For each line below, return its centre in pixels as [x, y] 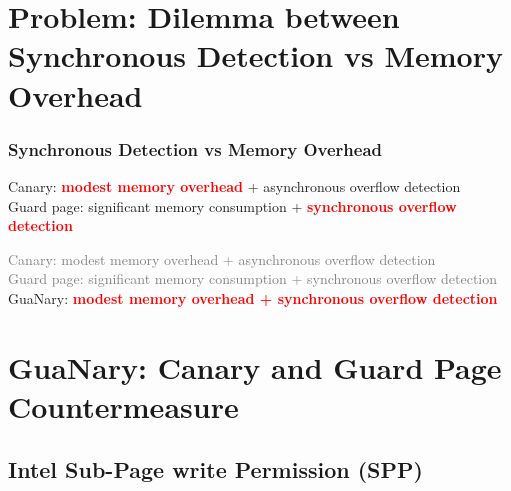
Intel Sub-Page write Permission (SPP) [215, 469]
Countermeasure [123, 405]
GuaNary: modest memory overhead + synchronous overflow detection [253, 297]
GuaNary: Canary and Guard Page [255, 366]
